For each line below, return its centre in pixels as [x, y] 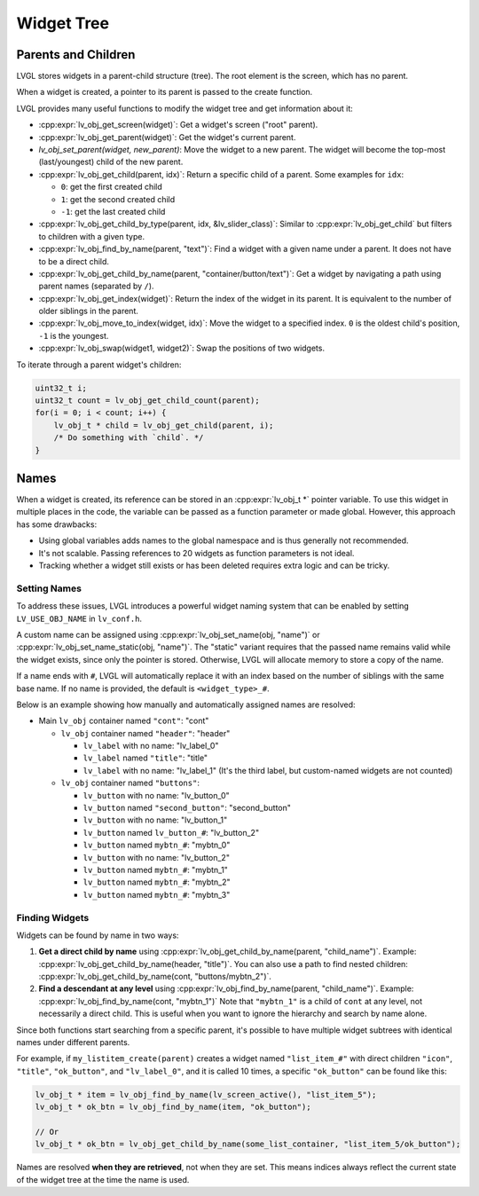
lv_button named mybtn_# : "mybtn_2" [157, 882]
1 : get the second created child [118, 199]
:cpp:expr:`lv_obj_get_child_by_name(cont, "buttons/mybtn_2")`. [155, 977]
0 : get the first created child [112, 187]
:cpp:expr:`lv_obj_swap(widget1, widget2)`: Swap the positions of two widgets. [182, 348]
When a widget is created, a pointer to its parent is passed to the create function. [165, 92]
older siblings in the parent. [89, 311]
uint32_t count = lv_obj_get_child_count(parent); [148, 401]
